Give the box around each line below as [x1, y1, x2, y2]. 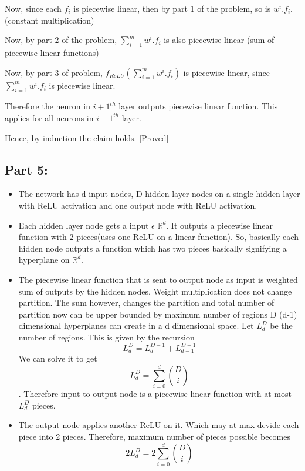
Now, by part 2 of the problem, [5, 34, 117, 46]
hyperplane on [18, 253, 70, 266]
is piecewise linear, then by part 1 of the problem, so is [73, 2, 271, 14]
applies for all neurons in [5, 111, 94, 123]
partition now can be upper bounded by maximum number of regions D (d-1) [18, 308, 297, 320]
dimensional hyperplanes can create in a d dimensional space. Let [18, 319, 254, 332]
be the [270, 319, 293, 332]
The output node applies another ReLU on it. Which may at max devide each [18, 419, 299, 431]
